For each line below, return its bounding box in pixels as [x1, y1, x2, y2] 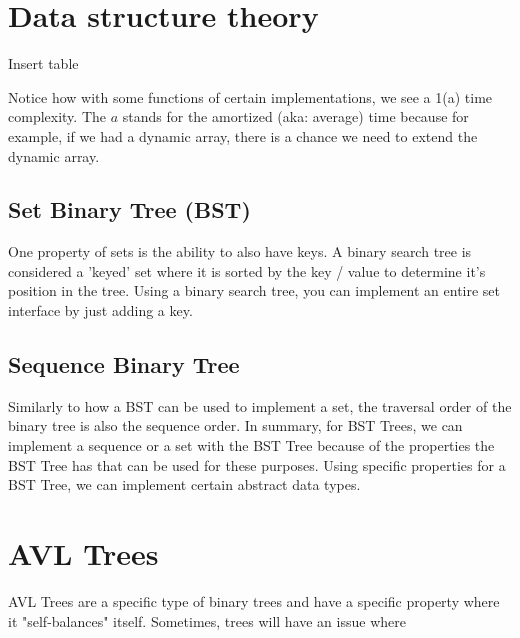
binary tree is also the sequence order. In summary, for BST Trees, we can [8, 415, 463, 436]
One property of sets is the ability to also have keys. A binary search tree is [8, 241, 472, 262]
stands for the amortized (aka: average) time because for [122, 106, 469, 127]
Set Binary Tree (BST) [8, 194, 251, 225]
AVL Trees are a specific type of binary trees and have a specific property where [8, 590, 500, 611]
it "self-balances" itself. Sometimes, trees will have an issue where [8, 610, 406, 631]
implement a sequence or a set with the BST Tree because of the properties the [8, 435, 495, 456]
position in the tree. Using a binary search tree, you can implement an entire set [8, 280, 501, 301]
